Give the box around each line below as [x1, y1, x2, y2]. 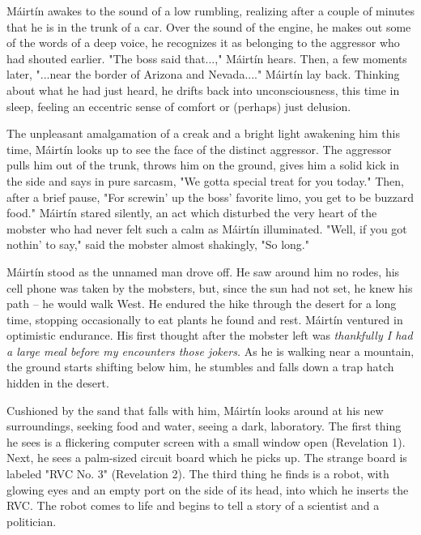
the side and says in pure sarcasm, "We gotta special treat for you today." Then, [6, 172, 404, 189]
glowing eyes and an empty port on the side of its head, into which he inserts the [6, 481, 409, 498]
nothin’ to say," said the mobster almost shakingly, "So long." [6, 236, 309, 253]
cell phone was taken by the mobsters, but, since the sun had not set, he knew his [6, 279, 413, 296]
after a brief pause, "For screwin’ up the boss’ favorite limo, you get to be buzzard [6, 188, 414, 205]
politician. [6, 512, 57, 529]
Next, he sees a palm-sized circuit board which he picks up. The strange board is [6, 449, 407, 466]
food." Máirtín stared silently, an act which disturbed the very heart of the [6, 204, 377, 221]
